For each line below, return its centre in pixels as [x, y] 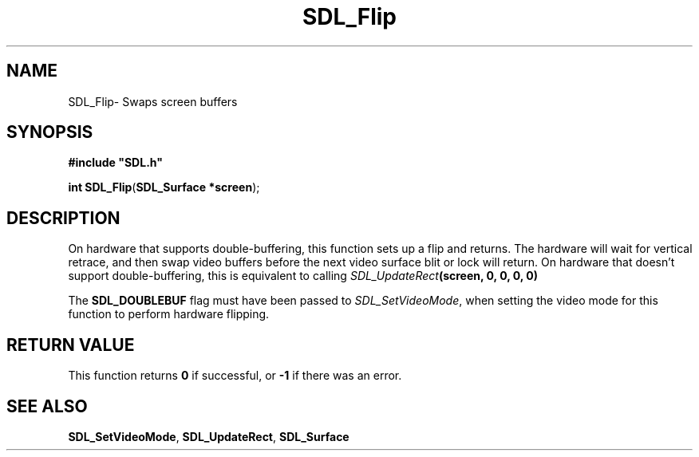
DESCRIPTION [63, 218]
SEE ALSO [47, 406]
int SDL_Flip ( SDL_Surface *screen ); [164, 187]
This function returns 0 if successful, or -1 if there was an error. [235, 376]
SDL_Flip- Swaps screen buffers [153, 101]
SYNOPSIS [50, 132]
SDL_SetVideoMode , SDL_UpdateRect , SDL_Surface [209, 436]
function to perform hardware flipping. [169, 314]
